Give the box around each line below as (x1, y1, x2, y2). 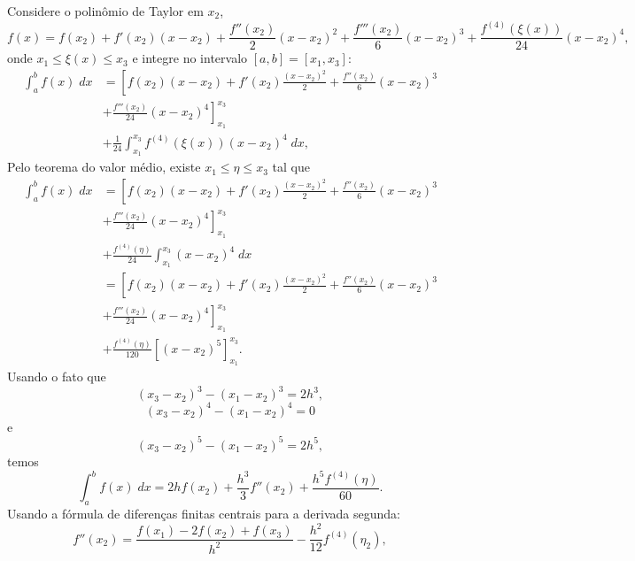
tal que (272, 158, 310, 176)
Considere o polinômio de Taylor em (7, 2, 204, 19)
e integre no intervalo (132, 49, 248, 67)
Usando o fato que (7, 367, 106, 386)
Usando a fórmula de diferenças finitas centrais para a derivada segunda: (7, 504, 400, 523)
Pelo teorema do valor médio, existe (7, 158, 201, 176)
